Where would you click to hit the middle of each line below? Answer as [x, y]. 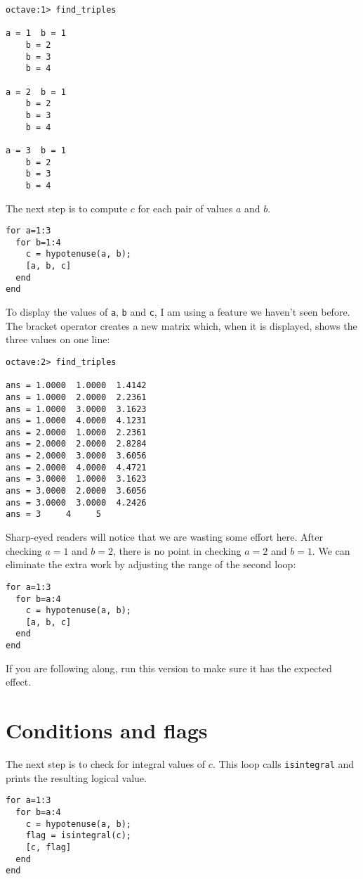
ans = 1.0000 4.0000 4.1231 [76, 421]
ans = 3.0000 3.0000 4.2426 [76, 502]
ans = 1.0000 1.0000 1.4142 [76, 386]
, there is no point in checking [177, 550]
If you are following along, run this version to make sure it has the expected [169, 668]
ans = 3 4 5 [54, 514]
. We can [331, 550]
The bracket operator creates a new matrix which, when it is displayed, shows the [181, 325]
